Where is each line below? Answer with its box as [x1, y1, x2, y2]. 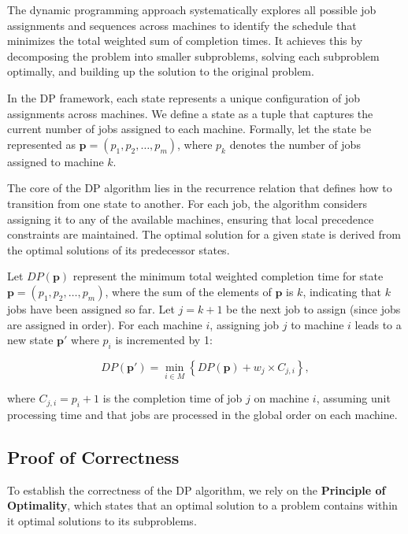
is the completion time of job [102, 390, 243, 406]
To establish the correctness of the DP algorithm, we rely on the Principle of [7, 481, 386, 498]
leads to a [354, 316, 402, 332]
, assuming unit [316, 390, 391, 406]
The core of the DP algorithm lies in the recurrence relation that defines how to [7, 180, 392, 196]
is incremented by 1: [115, 332, 213, 348]
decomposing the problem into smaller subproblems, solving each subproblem [7, 47, 380, 64]
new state [7, 332, 54, 348]
